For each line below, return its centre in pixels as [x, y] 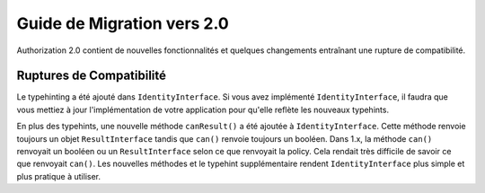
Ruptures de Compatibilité [91, 76]
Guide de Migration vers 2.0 [123, 23]
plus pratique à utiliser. [59, 176]
